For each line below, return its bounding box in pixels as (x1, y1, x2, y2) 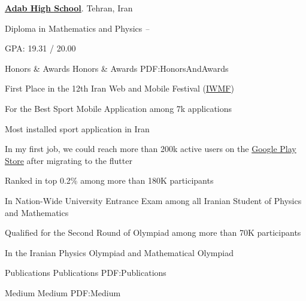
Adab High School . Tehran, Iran (5, 2, 133, 14)
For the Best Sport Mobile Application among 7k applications (5, 102, 232, 114)
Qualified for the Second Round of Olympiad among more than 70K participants (5, 226, 301, 239)
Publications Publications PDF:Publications (5, 266, 166, 279)
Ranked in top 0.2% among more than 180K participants (5, 174, 214, 187)
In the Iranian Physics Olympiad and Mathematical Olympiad (5, 246, 234, 259)
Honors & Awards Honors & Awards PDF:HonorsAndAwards (5, 62, 229, 74)
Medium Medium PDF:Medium (5, 286, 121, 299)
